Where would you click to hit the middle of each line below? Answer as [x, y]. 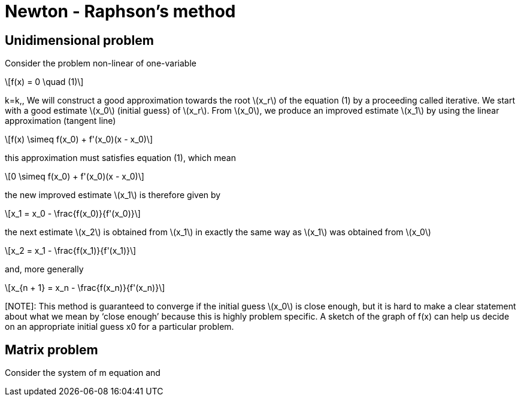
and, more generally [44, 269]
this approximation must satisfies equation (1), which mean [120, 158]
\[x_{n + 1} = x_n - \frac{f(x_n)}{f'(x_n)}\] [85, 288]
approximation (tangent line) [60, 121]
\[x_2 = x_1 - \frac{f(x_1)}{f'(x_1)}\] [71, 251]
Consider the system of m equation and [83, 373]
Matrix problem [52, 350]
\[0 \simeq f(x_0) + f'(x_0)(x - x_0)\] [75, 177]
